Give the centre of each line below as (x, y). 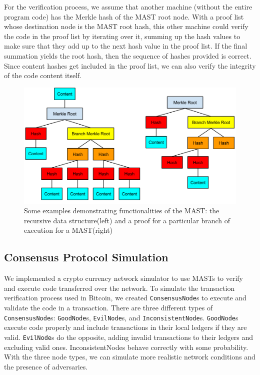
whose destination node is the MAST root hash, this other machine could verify (126, 26)
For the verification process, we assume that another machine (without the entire (128, 7)
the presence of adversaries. (46, 366)
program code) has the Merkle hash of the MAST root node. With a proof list (124, 16)
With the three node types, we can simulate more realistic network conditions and (130, 357)
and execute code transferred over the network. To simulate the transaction (119, 288)
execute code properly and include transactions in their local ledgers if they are (125, 327)
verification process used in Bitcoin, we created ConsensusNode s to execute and (125, 298)
